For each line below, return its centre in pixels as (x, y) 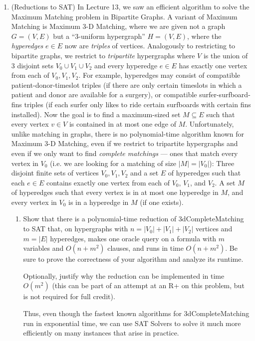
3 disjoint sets (32, 65)
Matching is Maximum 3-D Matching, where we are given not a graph (118, 26)
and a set (144, 173)
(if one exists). (162, 202)
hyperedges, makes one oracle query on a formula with (133, 238)
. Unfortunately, (210, 124)
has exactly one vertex (213, 65)
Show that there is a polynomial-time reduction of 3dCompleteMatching (133, 219)
